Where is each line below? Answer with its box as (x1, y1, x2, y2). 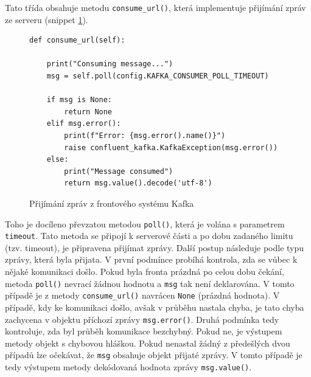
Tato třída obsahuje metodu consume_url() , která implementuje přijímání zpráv (5, 1, 306, 13)
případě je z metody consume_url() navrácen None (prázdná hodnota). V (5, 289, 280, 302)
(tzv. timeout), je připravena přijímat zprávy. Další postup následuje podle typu (5, 241, 304, 254)
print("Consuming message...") (46, 60, 173, 69)
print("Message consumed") (64, 167, 173, 176)
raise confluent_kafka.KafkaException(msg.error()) (64, 143, 278, 152)
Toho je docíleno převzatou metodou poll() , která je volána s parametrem (5, 217, 285, 230)
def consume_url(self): (29, 36, 125, 45)
